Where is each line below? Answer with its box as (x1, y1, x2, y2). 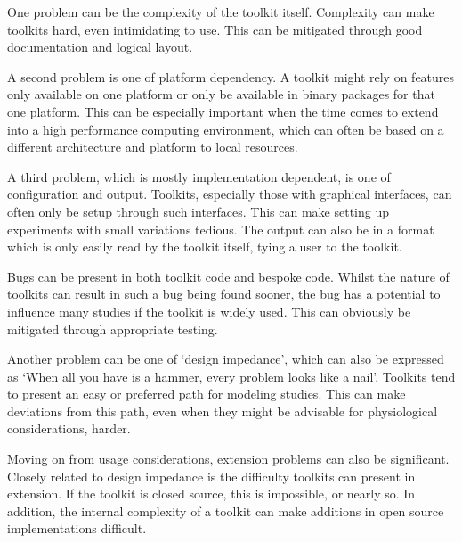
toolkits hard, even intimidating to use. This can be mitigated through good (7, 20, 423, 38)
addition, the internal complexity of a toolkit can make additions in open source (7, 501, 444, 520)
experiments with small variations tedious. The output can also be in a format (7, 219, 434, 238)
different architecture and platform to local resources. (7, 137, 298, 156)
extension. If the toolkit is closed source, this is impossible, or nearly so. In (7, 484, 416, 503)
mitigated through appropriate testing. (7, 319, 218, 338)
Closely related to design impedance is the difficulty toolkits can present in (7, 466, 416, 485)
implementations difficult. (7, 519, 147, 538)
